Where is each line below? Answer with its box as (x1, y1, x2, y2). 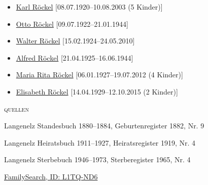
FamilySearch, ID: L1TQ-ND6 (4, 171, 98, 181)
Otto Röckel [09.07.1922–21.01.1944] (16, 18, 128, 29)
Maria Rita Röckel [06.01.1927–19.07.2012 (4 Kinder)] (16, 69, 183, 80)
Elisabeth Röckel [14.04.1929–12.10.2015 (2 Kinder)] (16, 86, 178, 97)
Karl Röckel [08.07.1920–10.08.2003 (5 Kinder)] (16, 2, 163, 12)
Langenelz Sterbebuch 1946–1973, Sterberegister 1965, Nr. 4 (4, 154, 191, 165)
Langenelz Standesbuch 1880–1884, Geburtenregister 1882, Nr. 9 (4, 120, 204, 131)
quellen (4, 103, 29, 114)
